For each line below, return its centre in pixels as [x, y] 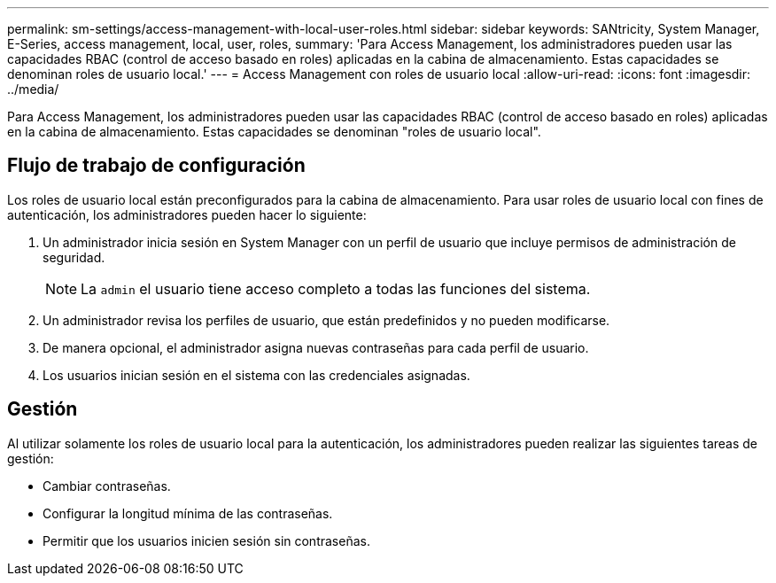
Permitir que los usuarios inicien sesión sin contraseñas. [206, 540]
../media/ [33, 89]
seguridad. [74, 257]
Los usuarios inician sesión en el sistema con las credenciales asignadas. [256, 375]
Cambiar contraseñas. [107, 486]
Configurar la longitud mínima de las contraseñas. [188, 513]
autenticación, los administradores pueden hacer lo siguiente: [187, 214]
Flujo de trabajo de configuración [156, 166]
